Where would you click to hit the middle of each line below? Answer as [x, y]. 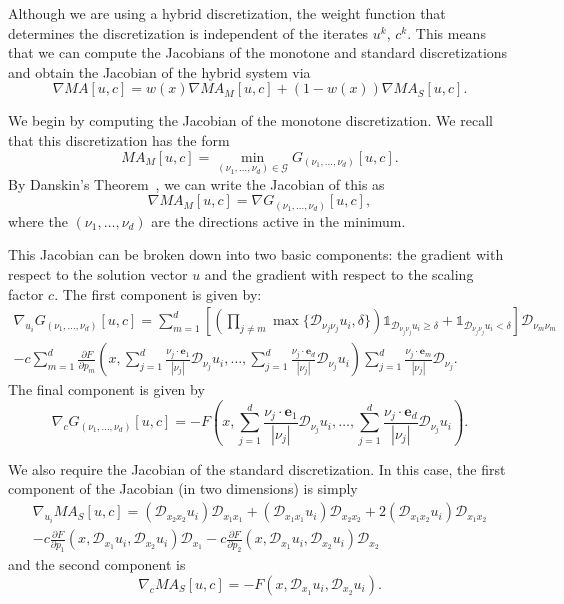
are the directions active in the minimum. [278, 220]
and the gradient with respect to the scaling [339, 274]
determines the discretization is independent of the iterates [188, 32]
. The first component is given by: [158, 293]
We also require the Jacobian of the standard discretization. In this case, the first [257, 468]
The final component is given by [106, 389]
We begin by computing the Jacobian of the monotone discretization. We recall [250, 120]
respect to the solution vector [98, 274]
